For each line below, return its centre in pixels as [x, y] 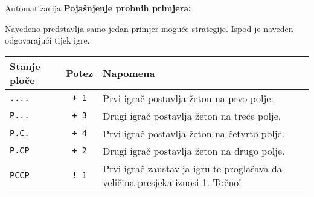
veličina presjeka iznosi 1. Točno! [172, 182]
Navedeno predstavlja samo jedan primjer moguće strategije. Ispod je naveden [149, 28]
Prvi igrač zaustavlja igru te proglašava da [192, 168]
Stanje [25, 66]
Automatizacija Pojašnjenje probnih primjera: [98, 8]
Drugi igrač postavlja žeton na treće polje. [192, 115]
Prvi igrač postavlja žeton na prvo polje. [188, 98]
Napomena [129, 73]
